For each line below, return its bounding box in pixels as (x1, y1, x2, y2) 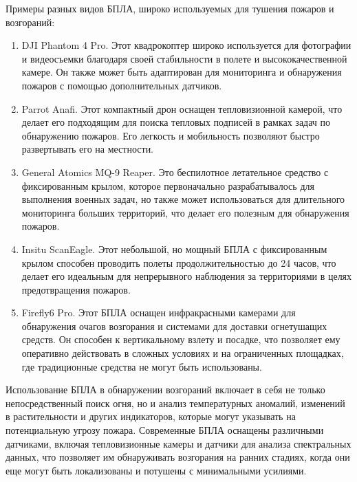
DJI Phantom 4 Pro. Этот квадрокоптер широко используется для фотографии (21, 38, 351, 52)
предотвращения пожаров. (21, 282, 131, 296)
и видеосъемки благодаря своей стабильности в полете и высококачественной (21, 51, 347, 65)
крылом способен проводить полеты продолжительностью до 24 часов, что (21, 255, 336, 270)
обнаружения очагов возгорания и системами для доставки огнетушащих (21, 318, 327, 333)
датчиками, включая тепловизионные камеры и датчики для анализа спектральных (6, 436, 351, 450)
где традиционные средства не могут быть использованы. (21, 359, 262, 373)
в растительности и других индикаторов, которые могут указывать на (6, 409, 296, 424)
